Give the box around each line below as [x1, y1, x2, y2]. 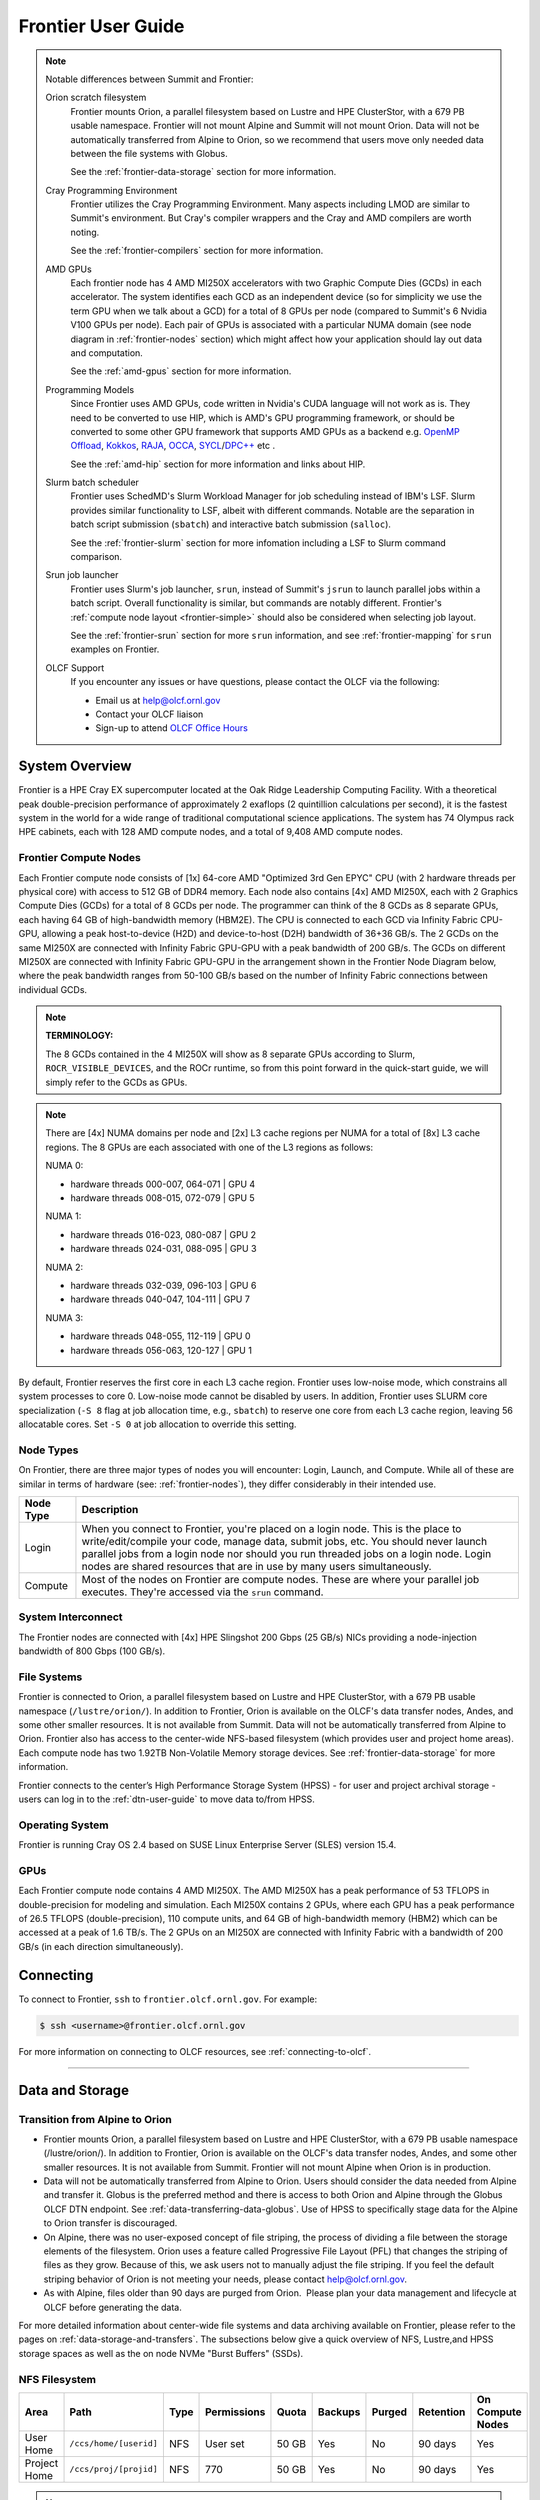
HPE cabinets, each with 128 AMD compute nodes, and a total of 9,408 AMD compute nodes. [18, 826, 404, 838]
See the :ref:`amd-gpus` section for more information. [70, 365, 292, 377]
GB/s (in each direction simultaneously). [18, 1940, 184, 1952]
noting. [70, 226, 100, 238]
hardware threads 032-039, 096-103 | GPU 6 [70, 1279, 257, 1291]
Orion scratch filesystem [45, 91, 147, 104]
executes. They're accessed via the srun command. [81, 1585, 324, 1599]
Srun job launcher [45, 569, 119, 581]
